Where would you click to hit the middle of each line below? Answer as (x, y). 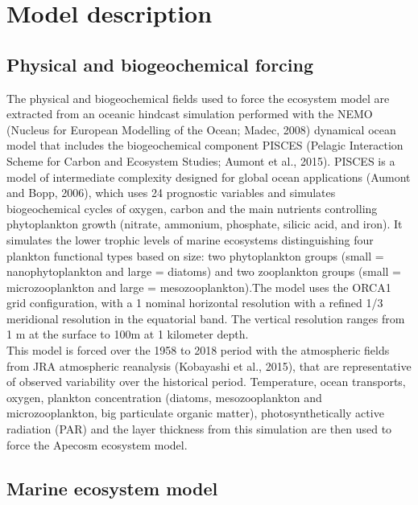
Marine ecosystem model (112, 488)
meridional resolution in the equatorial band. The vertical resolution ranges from (206, 318)
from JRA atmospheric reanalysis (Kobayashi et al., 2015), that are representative (209, 365)
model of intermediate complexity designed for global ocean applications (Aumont (209, 177)
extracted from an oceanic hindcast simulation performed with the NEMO (190, 114)
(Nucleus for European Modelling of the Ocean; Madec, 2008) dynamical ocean (201, 129)
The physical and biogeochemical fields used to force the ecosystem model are (198, 98)
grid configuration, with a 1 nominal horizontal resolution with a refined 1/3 (195, 303)
